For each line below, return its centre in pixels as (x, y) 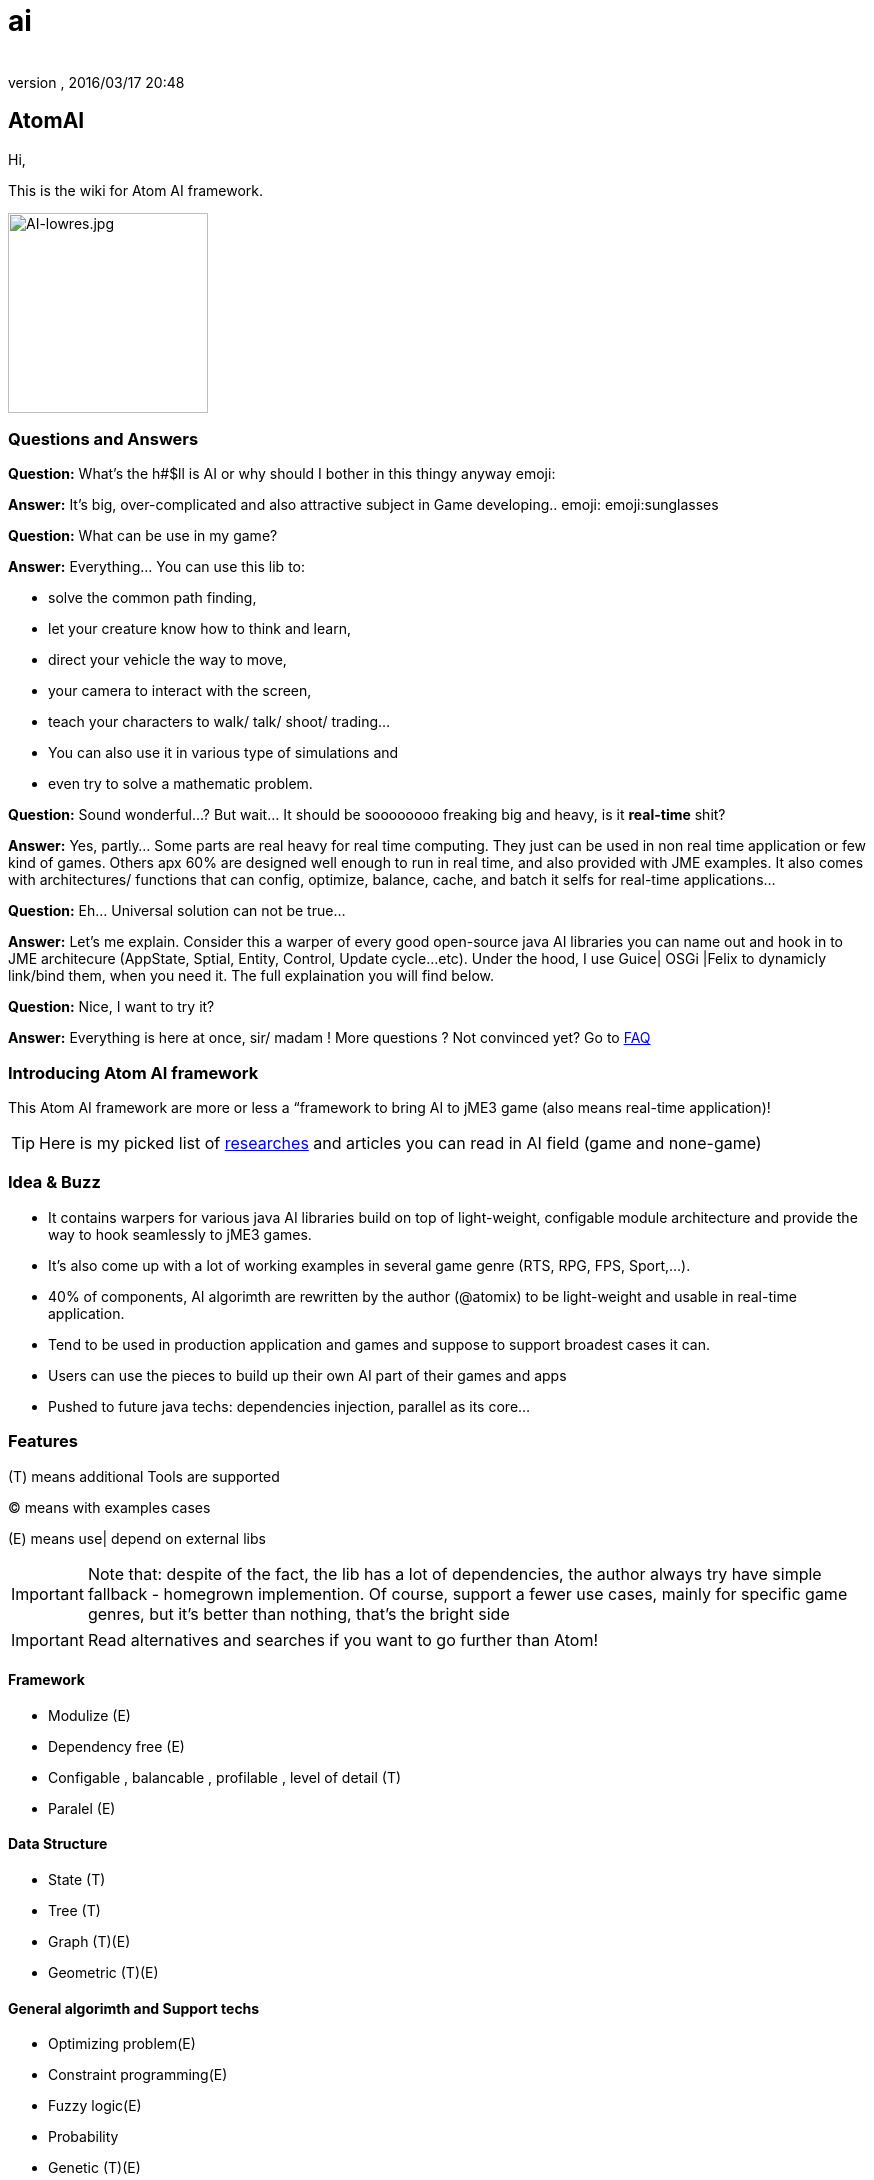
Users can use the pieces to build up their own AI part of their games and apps (307, 1375)
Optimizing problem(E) (122, 2044)
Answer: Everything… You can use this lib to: (157, 567)
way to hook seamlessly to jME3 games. (180, 1234)
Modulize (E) (89, 1715)
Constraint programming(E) (138, 2075)
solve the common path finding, (152, 598)
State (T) (77, 1880)
